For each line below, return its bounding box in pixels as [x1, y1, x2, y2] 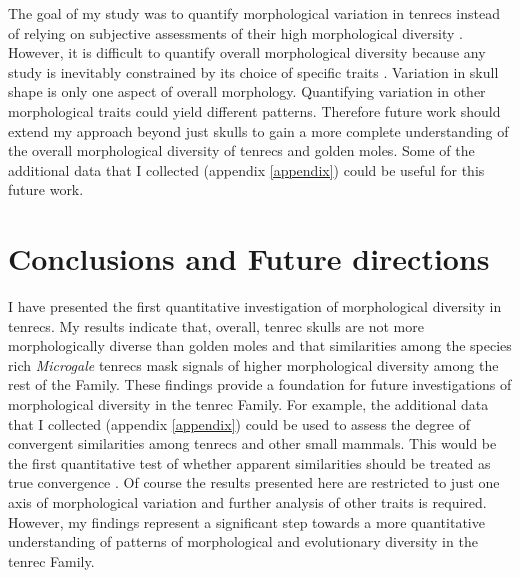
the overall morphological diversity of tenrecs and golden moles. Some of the [8, 140, 475, 161]
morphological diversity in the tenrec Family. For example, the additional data [8, 394, 489, 415]
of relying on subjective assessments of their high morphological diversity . [8, 22, 463, 43]
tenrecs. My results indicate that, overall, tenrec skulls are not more [8, 315, 424, 336]
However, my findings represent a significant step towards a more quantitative [8, 511, 485, 532]
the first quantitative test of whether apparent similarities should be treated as [8, 452, 491, 473]
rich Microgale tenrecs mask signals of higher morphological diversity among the [8, 354, 499, 375]
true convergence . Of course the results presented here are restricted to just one [8, 472, 500, 493]
